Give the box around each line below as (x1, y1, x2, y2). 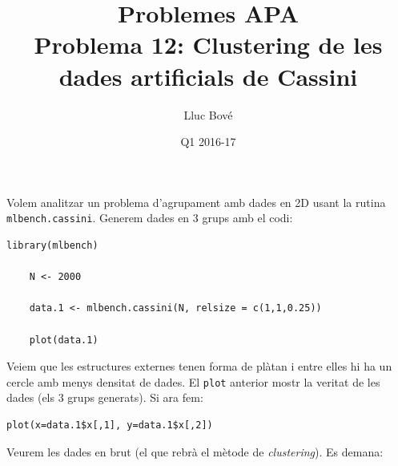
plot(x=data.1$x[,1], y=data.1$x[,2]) (6, 419, 213, 431)
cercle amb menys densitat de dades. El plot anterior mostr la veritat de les (6, 373, 380, 390)
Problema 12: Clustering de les (34, 28, 383, 61)
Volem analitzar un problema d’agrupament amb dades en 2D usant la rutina (6, 193, 386, 210)
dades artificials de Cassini (58, 59, 358, 92)
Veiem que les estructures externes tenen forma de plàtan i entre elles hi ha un (6, 358, 392, 375)
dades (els (6, 389, 55, 406)
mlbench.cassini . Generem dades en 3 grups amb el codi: (6, 209, 293, 226)
